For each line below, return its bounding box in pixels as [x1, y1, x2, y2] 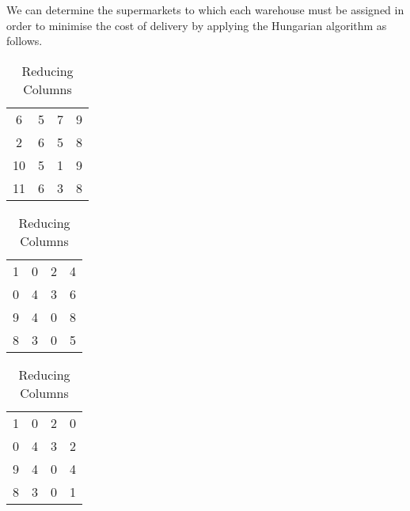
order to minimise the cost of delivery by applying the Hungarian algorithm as [6, 17, 387, 33]
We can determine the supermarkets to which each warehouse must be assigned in [6, 2, 404, 17]
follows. [6, 32, 43, 49]
